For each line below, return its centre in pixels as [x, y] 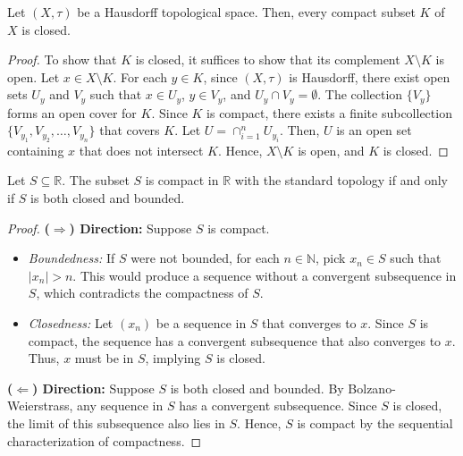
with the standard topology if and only [341, 180]
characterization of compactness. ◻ [105, 440]
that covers [130, 130]
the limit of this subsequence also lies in [116, 422]
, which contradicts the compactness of [142, 293]
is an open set [374, 130]
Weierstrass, [40, 405]
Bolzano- [372, 388]
